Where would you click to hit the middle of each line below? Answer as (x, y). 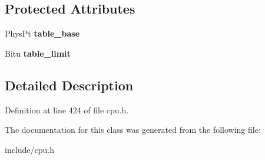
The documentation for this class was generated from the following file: (133, 130)
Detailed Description (69, 85)
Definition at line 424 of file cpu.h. (67, 110)
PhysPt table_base (42, 33)
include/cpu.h (30, 149)
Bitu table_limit (38, 53)
